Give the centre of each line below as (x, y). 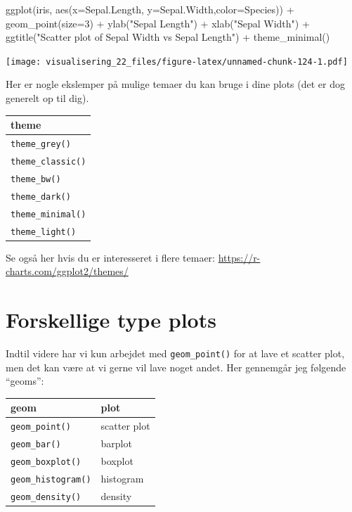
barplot (116, 443)
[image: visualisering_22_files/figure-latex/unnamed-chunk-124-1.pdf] (177, 62)
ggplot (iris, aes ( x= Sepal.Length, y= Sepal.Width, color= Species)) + (150, 9)
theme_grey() (41, 144)
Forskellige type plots (111, 320)
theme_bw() (36, 179)
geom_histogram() (51, 479)
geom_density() (46, 497)
